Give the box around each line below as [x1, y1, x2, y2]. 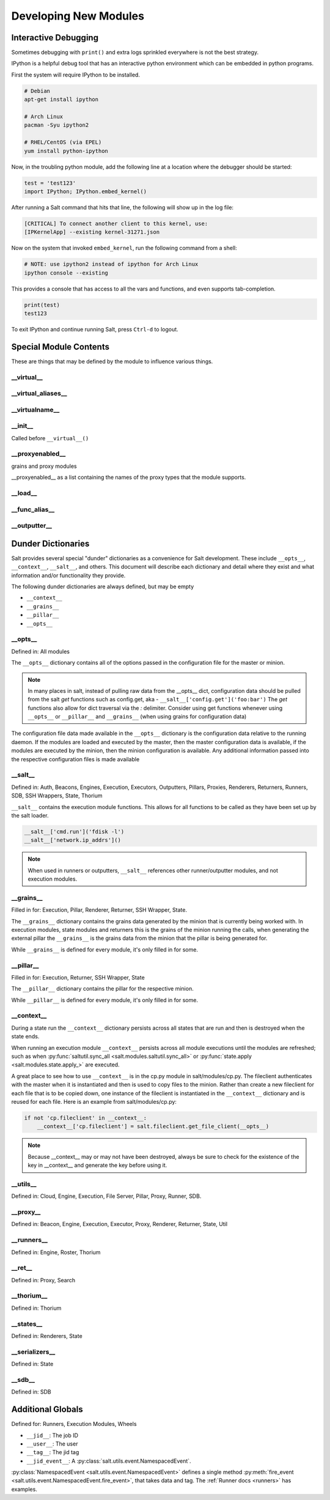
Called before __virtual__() [11, 434, 89, 442]
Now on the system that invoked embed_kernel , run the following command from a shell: [11, 245, 238, 252]
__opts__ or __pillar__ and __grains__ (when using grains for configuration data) [28, 713, 247, 720]
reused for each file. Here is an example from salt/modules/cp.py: [11, 1098, 177, 1105]
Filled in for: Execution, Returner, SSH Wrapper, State [11, 974, 145, 981]
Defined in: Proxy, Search [11, 1276, 76, 1284]
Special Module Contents [11, 341, 110, 352]
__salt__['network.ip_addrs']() [24, 837, 122, 844]
